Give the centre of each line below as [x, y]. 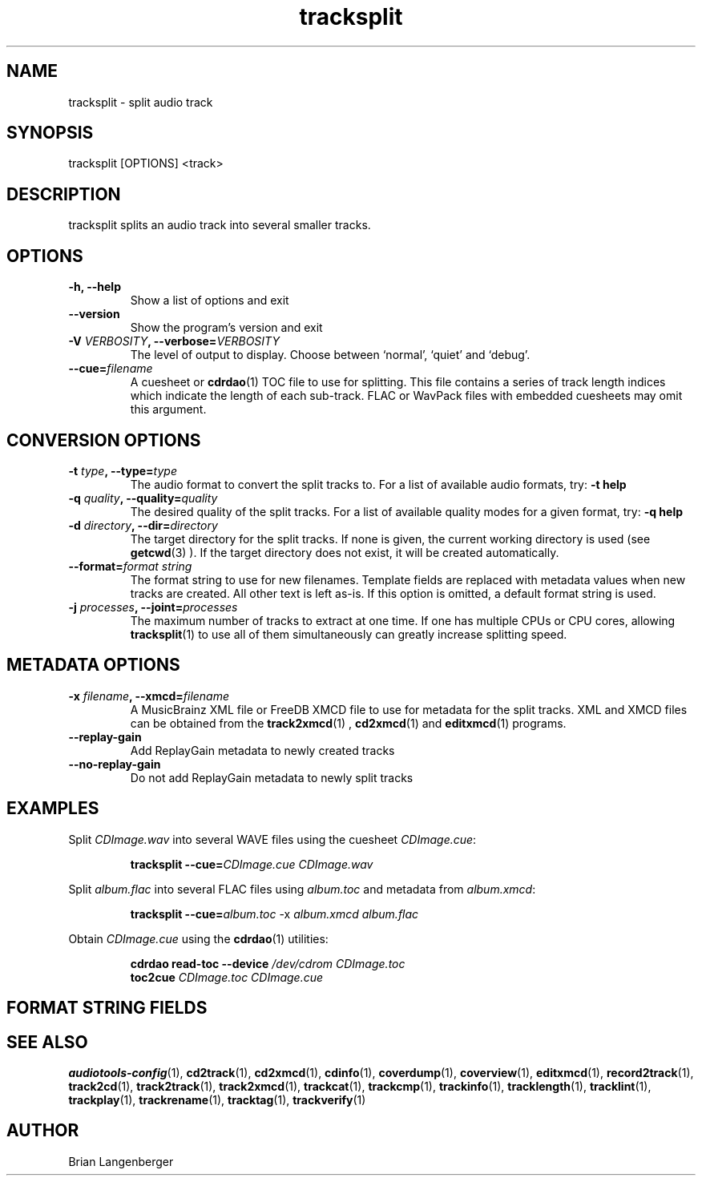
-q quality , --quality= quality [143, 498]
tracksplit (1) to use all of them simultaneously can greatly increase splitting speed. [349, 634]
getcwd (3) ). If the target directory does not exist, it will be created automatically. [345, 552]
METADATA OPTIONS [93, 665]
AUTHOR [43, 1131]
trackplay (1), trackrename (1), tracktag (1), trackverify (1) [217, 1099]
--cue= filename [111, 369]
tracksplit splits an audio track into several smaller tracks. [220, 225]
